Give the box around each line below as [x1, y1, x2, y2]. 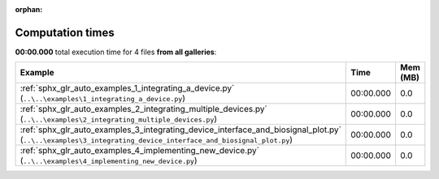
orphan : [15, 5, 43, 14]
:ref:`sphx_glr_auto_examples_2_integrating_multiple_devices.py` [20, 104, 267, 115]
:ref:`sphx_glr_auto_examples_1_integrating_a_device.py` [20, 83, 235, 94]
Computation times [15, 25, 115, 40]
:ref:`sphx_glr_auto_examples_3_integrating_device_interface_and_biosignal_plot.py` [20, 124, 341, 135]
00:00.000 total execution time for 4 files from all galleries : [15, 47, 217, 57]
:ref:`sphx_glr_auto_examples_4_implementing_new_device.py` [20, 145, 260, 156]
